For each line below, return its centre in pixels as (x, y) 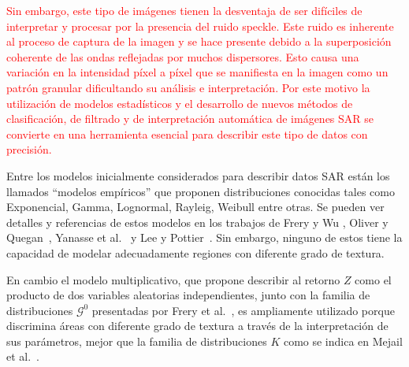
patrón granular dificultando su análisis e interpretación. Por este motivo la (188, 87)
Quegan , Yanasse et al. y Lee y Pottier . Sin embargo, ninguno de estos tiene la (204, 237)
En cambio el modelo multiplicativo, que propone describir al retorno (173, 279)
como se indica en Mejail (343, 341)
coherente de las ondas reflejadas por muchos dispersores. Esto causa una (183, 56)
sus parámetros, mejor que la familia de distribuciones (137, 341)
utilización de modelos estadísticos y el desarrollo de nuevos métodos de (180, 103)
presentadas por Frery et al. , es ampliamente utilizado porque (243, 310)
